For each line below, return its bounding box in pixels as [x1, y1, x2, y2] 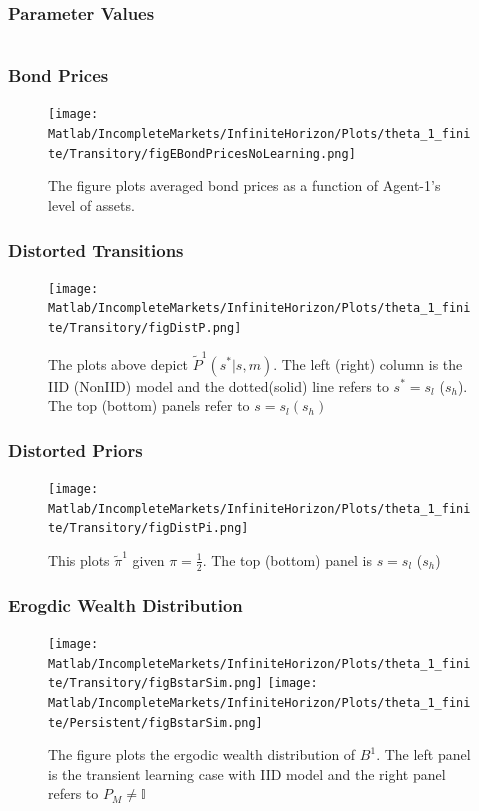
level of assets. [48, 195, 135, 215]
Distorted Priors [8, 437, 143, 462]
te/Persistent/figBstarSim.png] [48, 715, 263, 730]
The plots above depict [48, 353, 189, 374]
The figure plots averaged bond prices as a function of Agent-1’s [48, 175, 441, 196]
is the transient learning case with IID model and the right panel [48, 763, 446, 784]
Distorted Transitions [8, 237, 184, 262]
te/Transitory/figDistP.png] [48, 321, 242, 336]
